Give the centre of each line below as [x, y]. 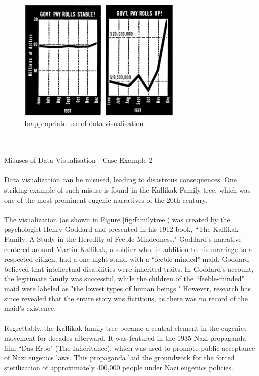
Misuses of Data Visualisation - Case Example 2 [78, 160]
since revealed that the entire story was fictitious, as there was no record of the [126, 298]
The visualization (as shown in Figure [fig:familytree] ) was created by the [117, 219]
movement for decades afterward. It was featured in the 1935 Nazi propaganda [125, 337]
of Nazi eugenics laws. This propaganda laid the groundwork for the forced [119, 358]
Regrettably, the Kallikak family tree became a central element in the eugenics [125, 328]
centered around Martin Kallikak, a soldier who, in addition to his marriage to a [128, 249]
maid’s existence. [30, 308]
